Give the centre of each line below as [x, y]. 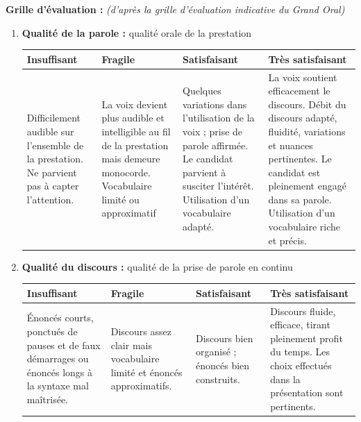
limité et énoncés [146, 372]
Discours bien [225, 338]
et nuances [291, 145]
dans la [285, 379]
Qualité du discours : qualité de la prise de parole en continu [157, 266]
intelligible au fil [136, 131]
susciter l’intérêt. [218, 186]
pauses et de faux [64, 345]
